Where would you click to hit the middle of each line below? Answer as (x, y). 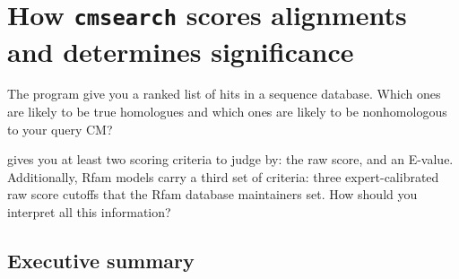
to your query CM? (60, 129)
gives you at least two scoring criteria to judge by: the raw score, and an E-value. (230, 159)
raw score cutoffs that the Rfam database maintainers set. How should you (212, 194)
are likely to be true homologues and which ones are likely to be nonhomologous (227, 112)
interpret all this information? (89, 212)
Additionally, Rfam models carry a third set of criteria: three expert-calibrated (223, 176)
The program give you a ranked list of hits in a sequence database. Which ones (224, 94)
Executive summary (101, 260)
